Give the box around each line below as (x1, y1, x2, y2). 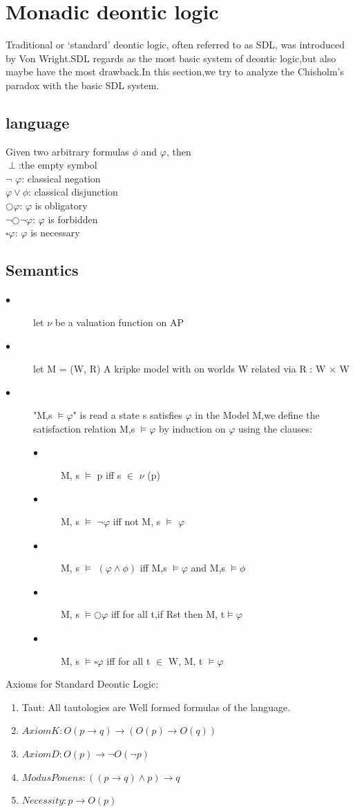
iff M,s (140, 560, 167, 575)
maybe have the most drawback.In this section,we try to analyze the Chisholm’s (6, 64, 345, 79)
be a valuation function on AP (55, 314, 184, 329)
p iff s (97, 467, 122, 482)
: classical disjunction (28, 185, 118, 199)
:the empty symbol (18, 158, 97, 172)
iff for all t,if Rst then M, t (111, 607, 225, 621)
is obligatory (35, 198, 88, 213)
